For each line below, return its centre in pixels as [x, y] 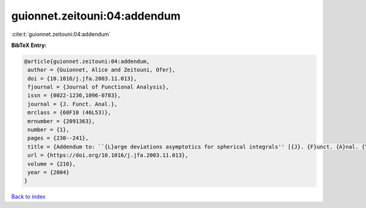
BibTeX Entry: [29, 45]
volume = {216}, [52, 164]
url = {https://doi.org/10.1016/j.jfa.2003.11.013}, [108, 155]
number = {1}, [48, 130]
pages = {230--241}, [58, 138]
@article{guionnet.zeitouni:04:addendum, [87, 61]
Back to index [28, 197]
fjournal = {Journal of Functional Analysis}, [98, 87]
